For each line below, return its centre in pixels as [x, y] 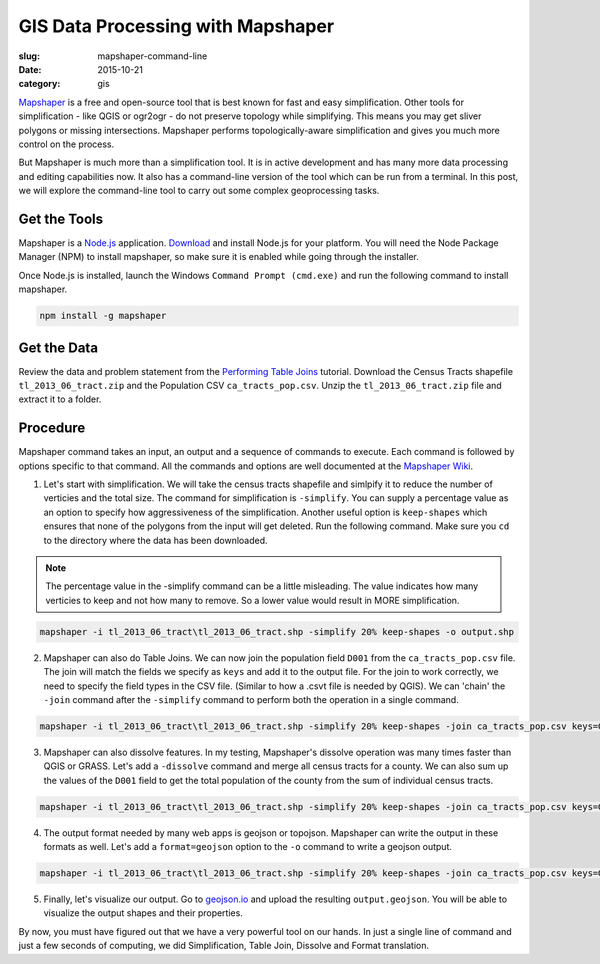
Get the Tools [61, 218]
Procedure [52, 428]
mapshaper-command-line [152, 56]
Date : [30, 69]
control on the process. [66, 144]
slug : [29, 56]
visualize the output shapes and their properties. [143, 913]
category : [39, 84]
